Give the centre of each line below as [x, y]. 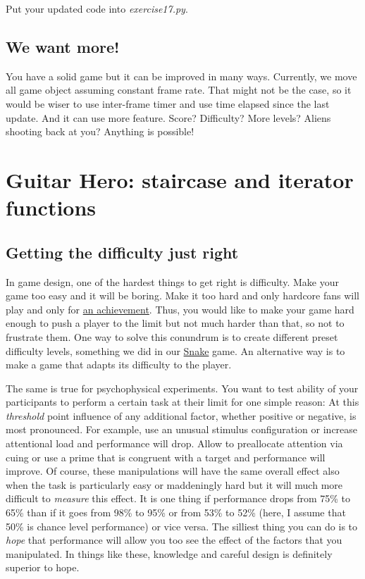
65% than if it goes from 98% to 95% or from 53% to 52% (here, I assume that [176, 512]
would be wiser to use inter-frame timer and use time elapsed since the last [168, 103]
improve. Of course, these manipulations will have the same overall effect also [173, 471]
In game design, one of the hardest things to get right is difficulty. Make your [172, 281]
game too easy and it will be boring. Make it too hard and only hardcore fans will [183, 295]
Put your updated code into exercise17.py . [97, 8]
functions [51, 207]
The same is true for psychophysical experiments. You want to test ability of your [182, 388]
